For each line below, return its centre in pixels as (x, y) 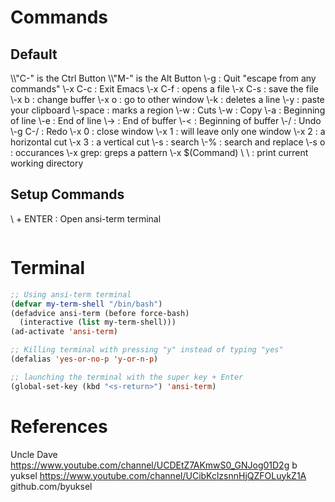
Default (34, 54)
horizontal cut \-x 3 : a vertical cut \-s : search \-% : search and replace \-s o (168, 142)
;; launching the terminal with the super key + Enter (127, 377)
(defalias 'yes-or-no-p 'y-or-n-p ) (84, 359)
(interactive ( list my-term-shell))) (98, 322)
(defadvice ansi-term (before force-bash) (100, 313)
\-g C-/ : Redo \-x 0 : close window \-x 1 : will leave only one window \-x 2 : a (168, 131)
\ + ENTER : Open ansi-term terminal (86, 218)
